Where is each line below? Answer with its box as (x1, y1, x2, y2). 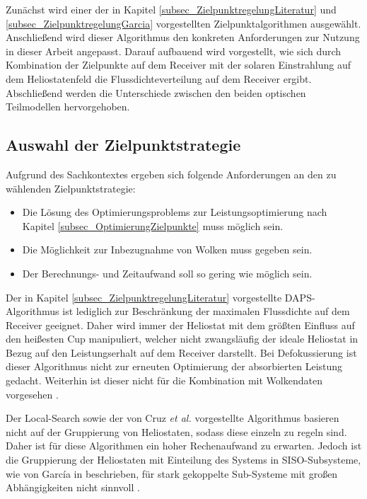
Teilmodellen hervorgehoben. (6, 99, 130, 114)
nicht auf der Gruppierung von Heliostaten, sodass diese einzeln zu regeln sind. (6, 424, 347, 439)
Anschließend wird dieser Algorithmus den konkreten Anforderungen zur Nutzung (6, 30, 360, 45)
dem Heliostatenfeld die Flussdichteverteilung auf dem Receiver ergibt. (6, 71, 312, 86)
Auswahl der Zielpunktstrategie (6, 134, 241, 156)
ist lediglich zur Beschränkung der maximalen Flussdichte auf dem (62, 304, 350, 319)
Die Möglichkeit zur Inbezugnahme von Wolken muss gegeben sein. (22, 242, 313, 257)
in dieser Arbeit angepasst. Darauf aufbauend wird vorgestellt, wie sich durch (6, 43, 342, 58)
